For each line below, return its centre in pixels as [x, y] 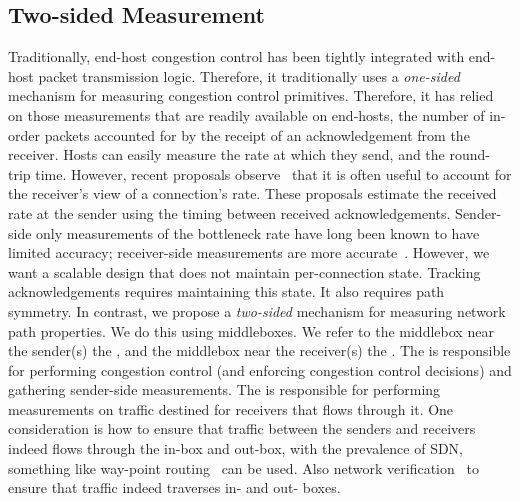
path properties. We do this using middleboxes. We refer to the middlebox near [251, 330]
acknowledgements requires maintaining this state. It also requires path [226, 291]
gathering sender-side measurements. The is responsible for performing [224, 389]
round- [469, 154]
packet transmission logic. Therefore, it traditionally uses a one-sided [249, 75]
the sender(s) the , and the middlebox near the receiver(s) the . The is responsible [259, 350]
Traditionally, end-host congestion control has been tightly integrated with [236, 56]
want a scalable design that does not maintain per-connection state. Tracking [244, 271]
